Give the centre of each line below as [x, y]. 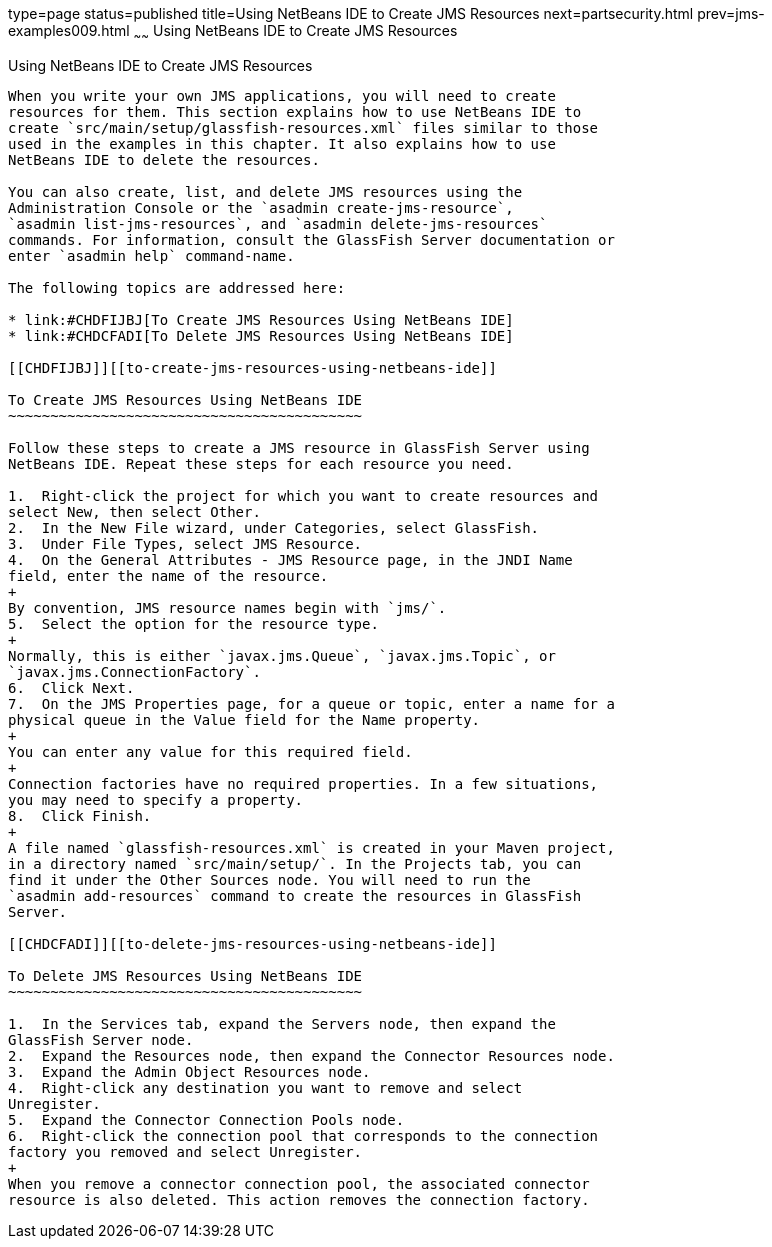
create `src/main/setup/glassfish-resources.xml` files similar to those [303, 127]
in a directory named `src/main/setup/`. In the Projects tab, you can [295, 863]
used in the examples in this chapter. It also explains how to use [282, 143]
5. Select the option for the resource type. [193, 623]
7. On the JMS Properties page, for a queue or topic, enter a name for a [311, 703]
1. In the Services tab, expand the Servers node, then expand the [282, 1023]
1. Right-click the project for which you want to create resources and [303, 495]
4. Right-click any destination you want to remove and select [265, 1087]
